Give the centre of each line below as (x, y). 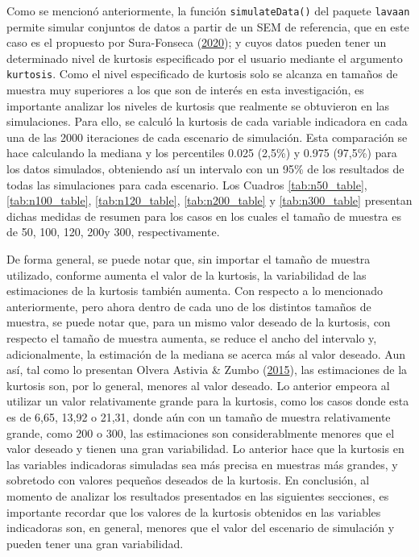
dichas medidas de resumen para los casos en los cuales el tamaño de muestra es (204, 216)
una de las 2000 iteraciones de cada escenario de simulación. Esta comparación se (207, 137)
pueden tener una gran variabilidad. (95, 543)
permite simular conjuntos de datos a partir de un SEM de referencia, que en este (208, 26)
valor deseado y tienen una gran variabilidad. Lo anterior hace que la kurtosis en (205, 449)
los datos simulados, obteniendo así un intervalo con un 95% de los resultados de (205, 169)
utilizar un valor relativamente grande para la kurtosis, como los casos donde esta (208, 401)
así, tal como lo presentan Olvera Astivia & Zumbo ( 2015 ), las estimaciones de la (207, 370)
